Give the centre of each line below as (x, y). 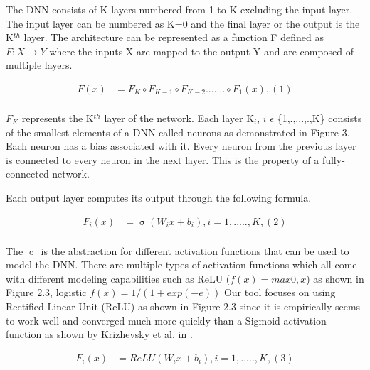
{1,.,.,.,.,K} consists (319, 118)
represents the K (58, 118)
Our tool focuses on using (280, 292)
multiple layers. (39, 65)
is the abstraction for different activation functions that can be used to (195, 250)
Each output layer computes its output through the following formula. (159, 197)
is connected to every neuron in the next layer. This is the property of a (163, 159)
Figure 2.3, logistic (46, 292)
